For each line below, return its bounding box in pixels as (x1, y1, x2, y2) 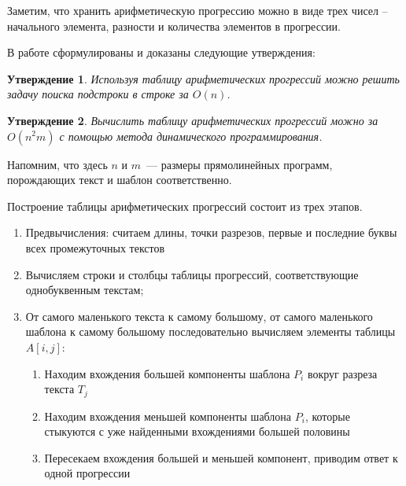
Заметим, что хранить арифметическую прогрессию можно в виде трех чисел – (7, 2, 388, 18)
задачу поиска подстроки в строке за (7, 86, 189, 102)
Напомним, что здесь (7, 156, 108, 172)
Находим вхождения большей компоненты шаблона (44, 365, 290, 381)
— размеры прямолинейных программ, (146, 156, 333, 172)
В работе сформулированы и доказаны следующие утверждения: (7, 44, 316, 61)
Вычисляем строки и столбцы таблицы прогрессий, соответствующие (25, 266, 359, 282)
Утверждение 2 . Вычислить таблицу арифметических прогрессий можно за (7, 112, 378, 128)
